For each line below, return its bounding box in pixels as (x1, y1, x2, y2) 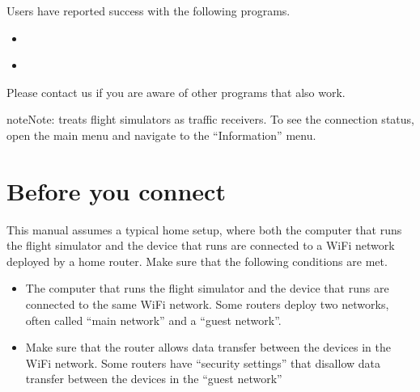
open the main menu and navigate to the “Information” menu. (6, 126, 316, 143)
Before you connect (6, 174, 226, 207)
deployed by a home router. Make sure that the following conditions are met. (6, 252, 388, 269)
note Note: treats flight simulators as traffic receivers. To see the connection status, (6, 111, 414, 128)
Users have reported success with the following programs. (6, 2, 291, 19)
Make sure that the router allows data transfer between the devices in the (25, 339, 391, 356)
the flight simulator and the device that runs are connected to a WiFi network (6, 237, 395, 254)
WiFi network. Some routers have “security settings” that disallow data (25, 354, 381, 371)
